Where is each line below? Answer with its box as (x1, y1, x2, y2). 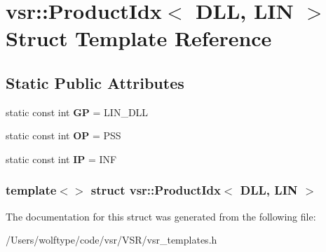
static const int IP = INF (6, 151, 117, 166)
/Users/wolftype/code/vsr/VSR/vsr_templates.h (6, 232, 217, 247)
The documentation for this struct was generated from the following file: (6, 209, 316, 223)
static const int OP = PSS (6, 128, 121, 143)
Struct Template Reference (6, 24, 272, 52)
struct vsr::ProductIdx (90, 181, 221, 199)
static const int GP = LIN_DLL (6, 104, 149, 119)
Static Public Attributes (6, 71, 184, 93)
